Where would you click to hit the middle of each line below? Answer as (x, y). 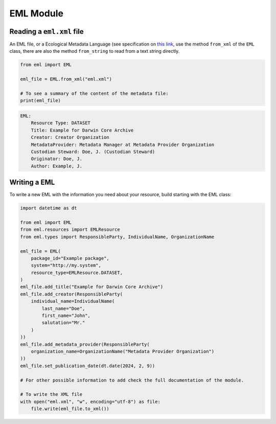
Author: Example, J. (57, 166)
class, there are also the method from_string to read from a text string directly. (95, 51)
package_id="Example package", (70, 258)
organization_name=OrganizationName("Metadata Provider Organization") (123, 352)
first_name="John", (66, 316)
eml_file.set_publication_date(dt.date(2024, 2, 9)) (88, 366)
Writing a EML (32, 183)
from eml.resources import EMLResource (70, 230)
